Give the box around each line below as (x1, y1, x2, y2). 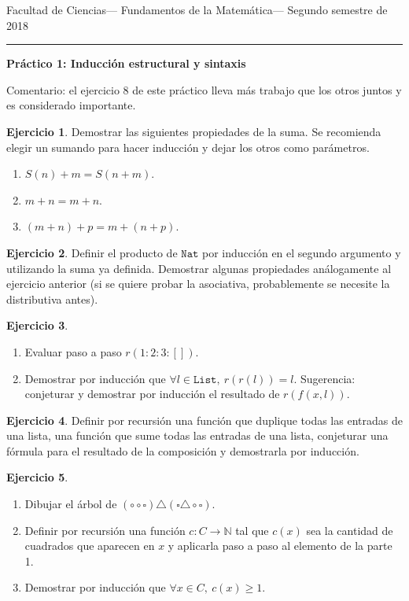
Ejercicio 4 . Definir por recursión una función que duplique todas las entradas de (6, 411, 403, 428)
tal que (235, 522, 269, 538)
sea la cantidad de (306, 522, 393, 538)
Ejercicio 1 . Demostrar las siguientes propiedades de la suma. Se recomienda (6, 123, 381, 139)
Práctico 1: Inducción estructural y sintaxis (6, 55, 246, 72)
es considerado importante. (6, 97, 136, 113)
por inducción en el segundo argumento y (202, 244, 401, 260)
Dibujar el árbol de (24, 496, 117, 512)
